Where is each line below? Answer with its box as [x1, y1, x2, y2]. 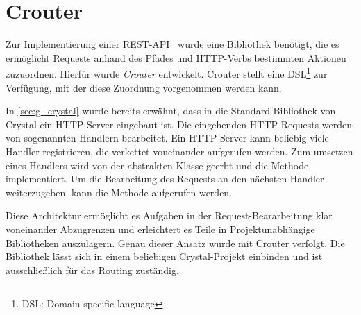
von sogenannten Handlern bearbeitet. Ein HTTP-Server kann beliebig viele [6, 130, 329, 145]
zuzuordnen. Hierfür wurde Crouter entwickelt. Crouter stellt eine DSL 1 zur [6, 65, 328, 80]
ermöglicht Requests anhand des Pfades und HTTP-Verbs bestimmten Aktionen [6, 50, 346, 65]
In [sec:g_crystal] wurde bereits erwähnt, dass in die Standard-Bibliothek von [6, 103, 336, 118]
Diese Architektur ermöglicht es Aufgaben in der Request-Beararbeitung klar [6, 208, 333, 223]
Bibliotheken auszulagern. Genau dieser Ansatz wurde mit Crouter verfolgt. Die [6, 235, 345, 250]
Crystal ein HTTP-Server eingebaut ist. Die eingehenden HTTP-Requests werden [6, 117, 352, 131]
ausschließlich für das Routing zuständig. [6, 262, 179, 277]
